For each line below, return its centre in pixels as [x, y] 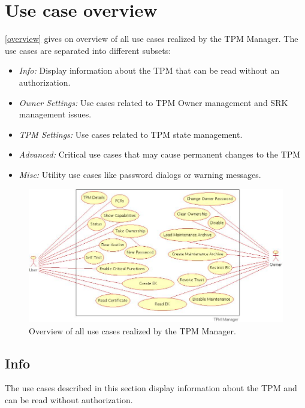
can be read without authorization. [69, 399]
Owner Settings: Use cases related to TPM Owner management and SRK [153, 102]
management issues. [55, 114]
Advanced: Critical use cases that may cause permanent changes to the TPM [160, 154]
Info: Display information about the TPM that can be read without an [149, 70]
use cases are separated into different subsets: [88, 50]
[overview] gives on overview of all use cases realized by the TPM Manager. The [152, 39]
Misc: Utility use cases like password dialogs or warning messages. [140, 174]
